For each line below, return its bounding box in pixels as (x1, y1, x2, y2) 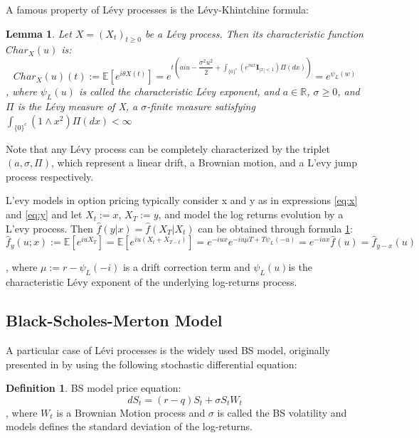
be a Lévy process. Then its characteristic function (144, 26, 364, 41)
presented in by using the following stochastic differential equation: (6, 356, 297, 371)
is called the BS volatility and (217, 405, 347, 420)
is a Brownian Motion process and (56, 405, 206, 420)
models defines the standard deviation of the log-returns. (6, 419, 253, 434)
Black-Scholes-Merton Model (6, 309, 223, 331)
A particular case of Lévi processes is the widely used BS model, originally (6, 343, 330, 358)
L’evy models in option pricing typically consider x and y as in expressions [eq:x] (6, 193, 358, 208)
